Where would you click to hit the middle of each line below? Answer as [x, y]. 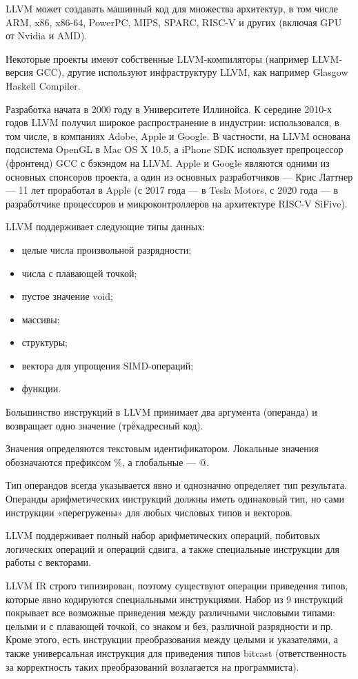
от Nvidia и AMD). [47, 36]
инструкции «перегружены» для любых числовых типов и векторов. [149, 512]
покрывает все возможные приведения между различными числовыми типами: [170, 612]
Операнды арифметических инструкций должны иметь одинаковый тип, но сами [175, 499]
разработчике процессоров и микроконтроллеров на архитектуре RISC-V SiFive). [177, 203]
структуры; [44, 342]
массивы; [41, 319]
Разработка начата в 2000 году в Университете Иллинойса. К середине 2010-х [169, 109]
